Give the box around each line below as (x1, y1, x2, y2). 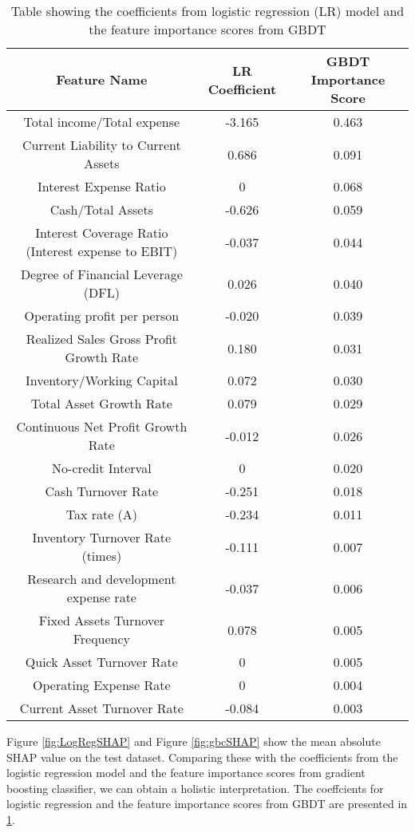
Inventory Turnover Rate (32, 528, 172, 546)
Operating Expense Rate (33, 676, 171, 694)
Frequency (73, 629, 131, 648)
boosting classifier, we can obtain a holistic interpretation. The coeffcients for (6, 779, 384, 796)
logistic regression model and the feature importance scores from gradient (6, 764, 366, 781)
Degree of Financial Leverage (20, 265, 183, 283)
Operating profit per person (24, 306, 180, 325)
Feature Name (56, 70, 148, 89)
